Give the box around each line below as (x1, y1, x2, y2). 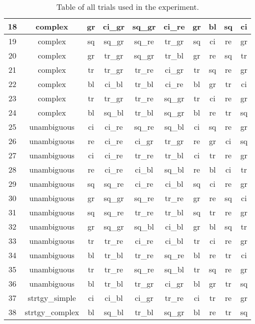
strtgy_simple (27, 292, 76, 303)
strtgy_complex (25, 306, 79, 318)
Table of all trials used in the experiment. (56, 1, 199, 12)
